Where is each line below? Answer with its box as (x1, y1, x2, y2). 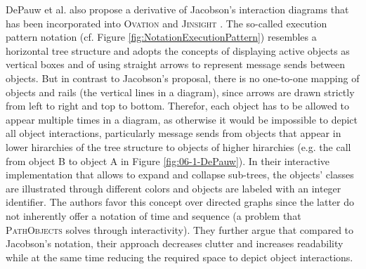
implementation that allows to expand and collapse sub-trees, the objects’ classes (6, 167, 354, 182)
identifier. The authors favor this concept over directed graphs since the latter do (6, 195, 355, 209)
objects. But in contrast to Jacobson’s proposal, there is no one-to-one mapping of (6, 70, 360, 85)
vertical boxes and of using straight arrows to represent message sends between (6, 57, 346, 72)
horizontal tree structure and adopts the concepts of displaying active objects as (6, 43, 350, 58)
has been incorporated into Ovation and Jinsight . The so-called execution (6, 15, 327, 30)
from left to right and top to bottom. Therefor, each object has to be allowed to (6, 98, 350, 113)
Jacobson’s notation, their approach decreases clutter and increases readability (6, 236, 344, 251)
